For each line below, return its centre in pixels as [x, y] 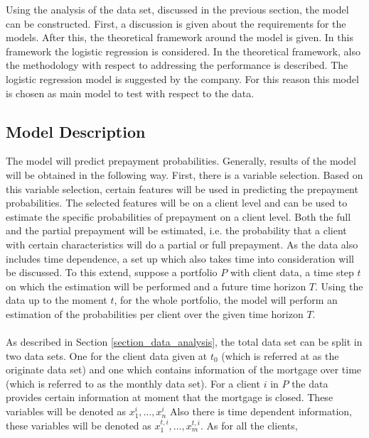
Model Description [76, 131]
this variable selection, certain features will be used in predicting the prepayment [182, 188]
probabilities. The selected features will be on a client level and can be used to [177, 203]
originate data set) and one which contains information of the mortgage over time [184, 369]
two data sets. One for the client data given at [107, 355]
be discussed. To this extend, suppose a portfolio [112, 272]
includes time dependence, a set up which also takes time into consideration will [180, 258]
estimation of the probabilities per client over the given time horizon [155, 313]
